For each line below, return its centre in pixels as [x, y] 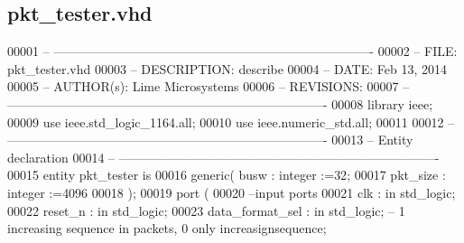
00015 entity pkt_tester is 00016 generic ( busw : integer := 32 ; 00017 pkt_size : [227, 175]
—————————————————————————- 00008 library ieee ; [220, 103]
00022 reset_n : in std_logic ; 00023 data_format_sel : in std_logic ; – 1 [206, 210]
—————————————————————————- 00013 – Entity [210, 140]
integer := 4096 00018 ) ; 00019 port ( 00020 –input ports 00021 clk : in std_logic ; [232, 192]
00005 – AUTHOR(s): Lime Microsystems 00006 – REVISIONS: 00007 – [209, 86]
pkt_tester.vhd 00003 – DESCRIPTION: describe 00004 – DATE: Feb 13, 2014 [227, 68]
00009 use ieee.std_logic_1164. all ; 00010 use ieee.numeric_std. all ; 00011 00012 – [231, 121]
